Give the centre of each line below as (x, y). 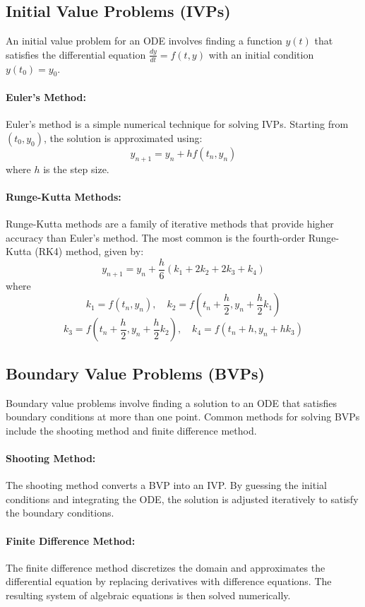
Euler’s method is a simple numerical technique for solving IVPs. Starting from (177, 124)
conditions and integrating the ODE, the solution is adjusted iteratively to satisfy (182, 499)
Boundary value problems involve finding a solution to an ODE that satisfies (171, 402)
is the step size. (76, 169)
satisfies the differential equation (76, 54)
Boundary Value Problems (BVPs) (135, 373)
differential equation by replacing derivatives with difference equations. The (169, 581)
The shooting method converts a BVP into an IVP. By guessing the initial (166, 485)
